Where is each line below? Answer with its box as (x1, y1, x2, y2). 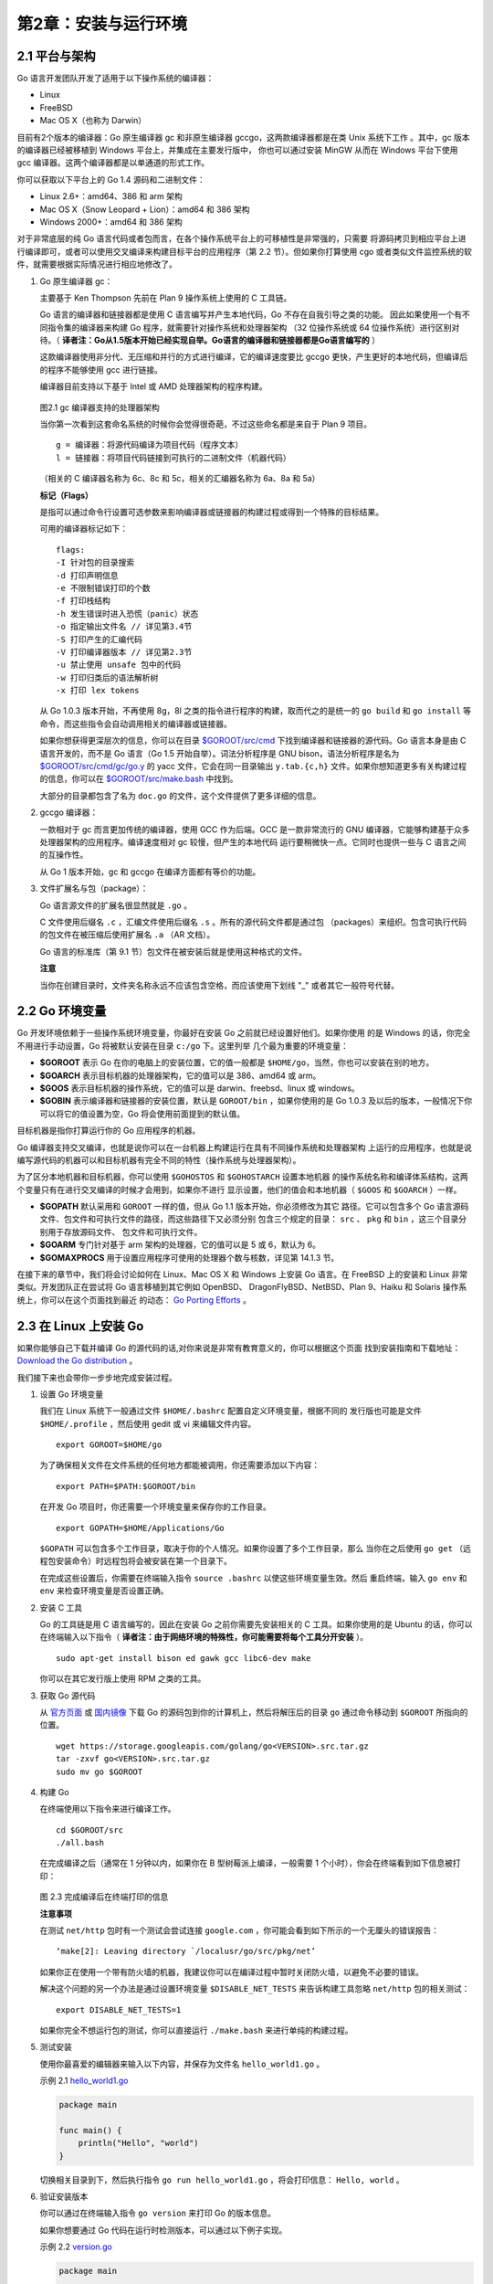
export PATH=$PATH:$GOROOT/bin (56, 1481, 196, 1491)
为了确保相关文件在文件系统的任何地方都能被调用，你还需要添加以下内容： (39, 1460, 320, 1471)
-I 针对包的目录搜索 (56, 557, 135, 568)
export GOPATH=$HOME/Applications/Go (56, 1522, 226, 1533)
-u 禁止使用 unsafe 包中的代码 (56, 660, 182, 671)
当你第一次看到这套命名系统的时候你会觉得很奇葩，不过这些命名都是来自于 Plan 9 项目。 (39, 418, 372, 429)
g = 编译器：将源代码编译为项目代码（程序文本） (56, 439, 244, 450)
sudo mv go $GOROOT (56, 1766, 143, 1777)
